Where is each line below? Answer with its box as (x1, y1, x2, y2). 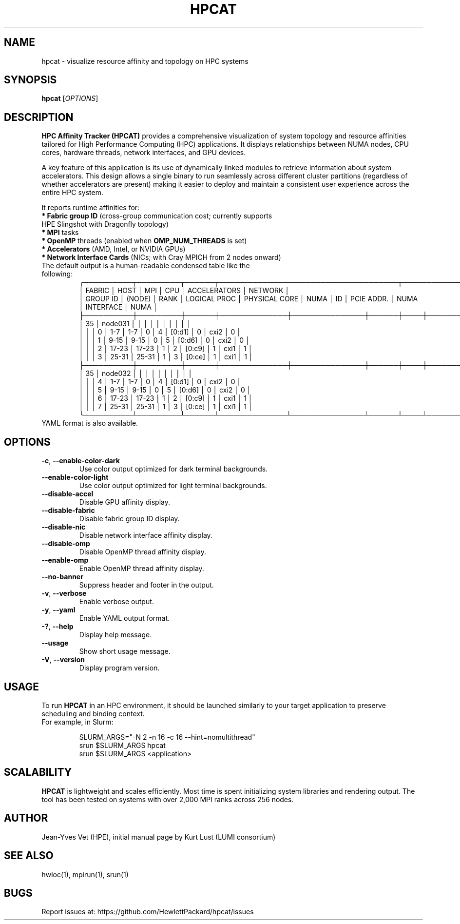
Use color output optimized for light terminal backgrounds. (79, 481, 267, 490)
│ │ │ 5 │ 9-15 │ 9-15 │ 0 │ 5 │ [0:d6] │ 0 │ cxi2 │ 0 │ (79, 386, 251, 394)
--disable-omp (41, 539, 90, 548)
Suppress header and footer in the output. (79, 581, 214, 590)
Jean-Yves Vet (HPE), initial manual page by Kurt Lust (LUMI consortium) (41, 832, 276, 841)
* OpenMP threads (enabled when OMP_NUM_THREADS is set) (41, 236, 247, 245)
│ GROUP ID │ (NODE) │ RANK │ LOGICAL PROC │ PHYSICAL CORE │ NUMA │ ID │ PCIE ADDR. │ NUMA (79, 295, 418, 303)
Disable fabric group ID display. (79, 514, 180, 523)
